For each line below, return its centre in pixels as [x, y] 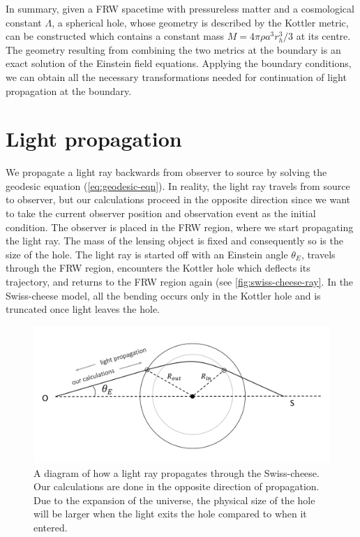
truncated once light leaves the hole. [83, 309]
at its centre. [323, 36]
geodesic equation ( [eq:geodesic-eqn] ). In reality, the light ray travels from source [178, 185]
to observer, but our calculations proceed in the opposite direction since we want [178, 199]
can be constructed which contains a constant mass [115, 36]
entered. [51, 528]
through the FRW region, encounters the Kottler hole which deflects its [158, 268]
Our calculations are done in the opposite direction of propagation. [177, 486]
